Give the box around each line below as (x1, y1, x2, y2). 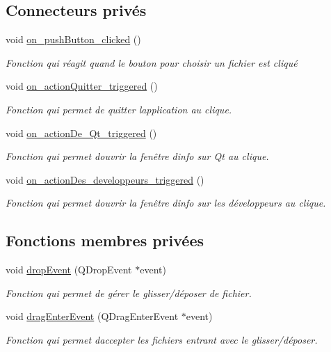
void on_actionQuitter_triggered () (6, 79, 158, 93)
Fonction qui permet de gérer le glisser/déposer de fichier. (6, 285, 252, 300)
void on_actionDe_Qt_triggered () (6, 125, 157, 140)
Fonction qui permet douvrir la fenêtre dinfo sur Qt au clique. (6, 149, 269, 163)
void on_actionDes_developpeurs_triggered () (6, 172, 204, 186)
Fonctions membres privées (6, 230, 204, 251)
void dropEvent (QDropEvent (6, 262, 132, 277)
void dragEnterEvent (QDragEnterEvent (6, 309, 179, 323)
